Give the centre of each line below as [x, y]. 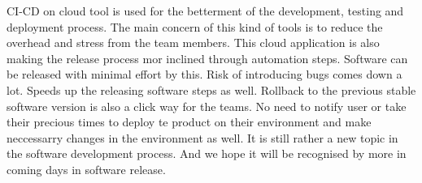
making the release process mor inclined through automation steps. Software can [207, 58]
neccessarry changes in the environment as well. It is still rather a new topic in [202, 137]
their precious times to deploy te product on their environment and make [189, 122]
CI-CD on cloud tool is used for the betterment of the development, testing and [205, 11]
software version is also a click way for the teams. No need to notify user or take [207, 106]
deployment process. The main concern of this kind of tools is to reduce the [195, 26]
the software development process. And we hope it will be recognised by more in [207, 153]
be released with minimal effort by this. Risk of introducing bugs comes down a [204, 74]
